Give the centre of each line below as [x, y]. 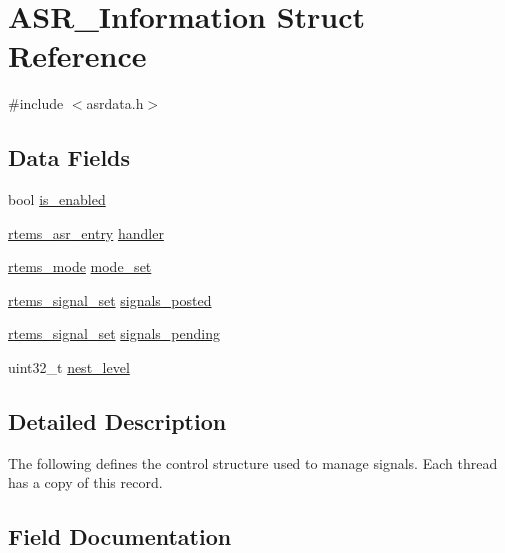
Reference [77, 55]
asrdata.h [115, 103]
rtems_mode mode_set [80, 266]
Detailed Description [117, 421]
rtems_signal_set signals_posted [110, 299]
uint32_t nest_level [69, 367]
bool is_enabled [57, 199]
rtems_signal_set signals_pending [114, 333]
